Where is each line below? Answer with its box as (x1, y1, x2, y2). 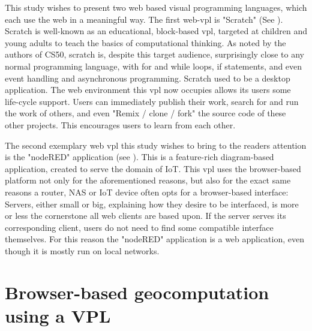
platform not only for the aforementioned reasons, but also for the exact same (5, 174, 291, 186)
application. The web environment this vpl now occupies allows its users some (5, 83, 291, 96)
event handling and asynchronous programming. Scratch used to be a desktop (5, 71, 290, 84)
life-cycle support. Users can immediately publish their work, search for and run (5, 95, 299, 107)
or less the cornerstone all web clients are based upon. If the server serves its (5, 209, 286, 222)
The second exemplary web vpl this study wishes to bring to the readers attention (5, 139, 307, 151)
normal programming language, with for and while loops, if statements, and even (5, 59, 302, 72)
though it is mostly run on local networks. (5, 244, 160, 257)
